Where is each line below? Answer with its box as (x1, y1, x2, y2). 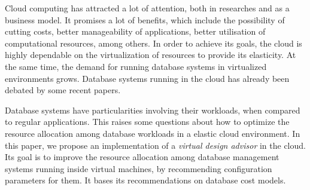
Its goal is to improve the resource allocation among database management (5, 151, 279, 163)
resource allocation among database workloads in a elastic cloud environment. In (5, 127, 300, 139)
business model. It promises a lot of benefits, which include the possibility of (5, 13, 285, 26)
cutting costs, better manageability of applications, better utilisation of (5, 25, 266, 38)
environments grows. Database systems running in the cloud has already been (5, 72, 290, 84)
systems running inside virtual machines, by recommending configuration (5, 162, 272, 174)
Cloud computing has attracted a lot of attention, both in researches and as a (5, 2, 290, 14)
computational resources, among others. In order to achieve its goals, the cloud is (5, 36, 302, 49)
